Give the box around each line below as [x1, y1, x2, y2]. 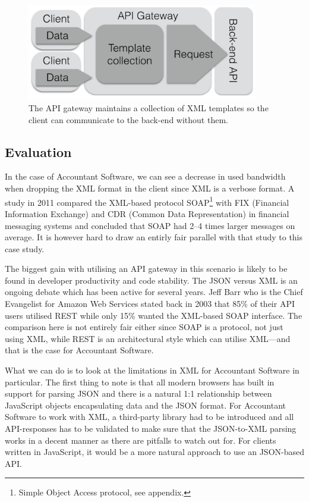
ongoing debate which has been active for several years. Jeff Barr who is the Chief [5, 285, 303, 298]
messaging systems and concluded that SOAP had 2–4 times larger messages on [5, 219, 295, 231]
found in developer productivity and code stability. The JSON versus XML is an [5, 274, 298, 286]
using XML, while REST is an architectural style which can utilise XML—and [5, 332, 291, 344]
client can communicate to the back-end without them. [29, 113, 228, 125]
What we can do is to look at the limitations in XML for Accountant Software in [5, 364, 299, 376]
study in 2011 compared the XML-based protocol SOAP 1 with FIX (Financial [5, 194, 289, 208]
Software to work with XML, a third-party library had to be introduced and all [5, 410, 294, 423]
